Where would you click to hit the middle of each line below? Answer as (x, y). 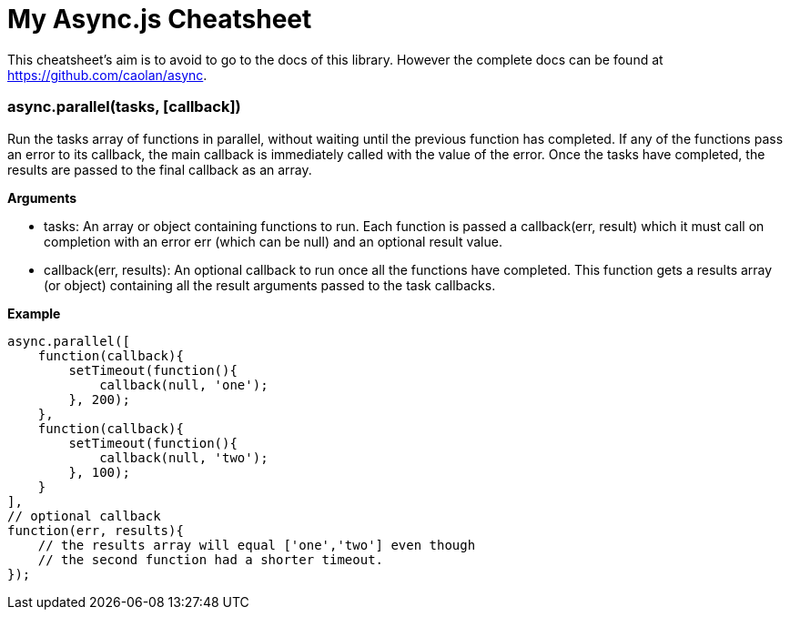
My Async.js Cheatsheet (160, 19)
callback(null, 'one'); (184, 384)
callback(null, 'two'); (184, 457)
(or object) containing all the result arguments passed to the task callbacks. (270, 285)
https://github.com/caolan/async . (107, 75)
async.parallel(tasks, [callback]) (124, 107)
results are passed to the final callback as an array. (160, 169)
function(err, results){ (96, 530)
